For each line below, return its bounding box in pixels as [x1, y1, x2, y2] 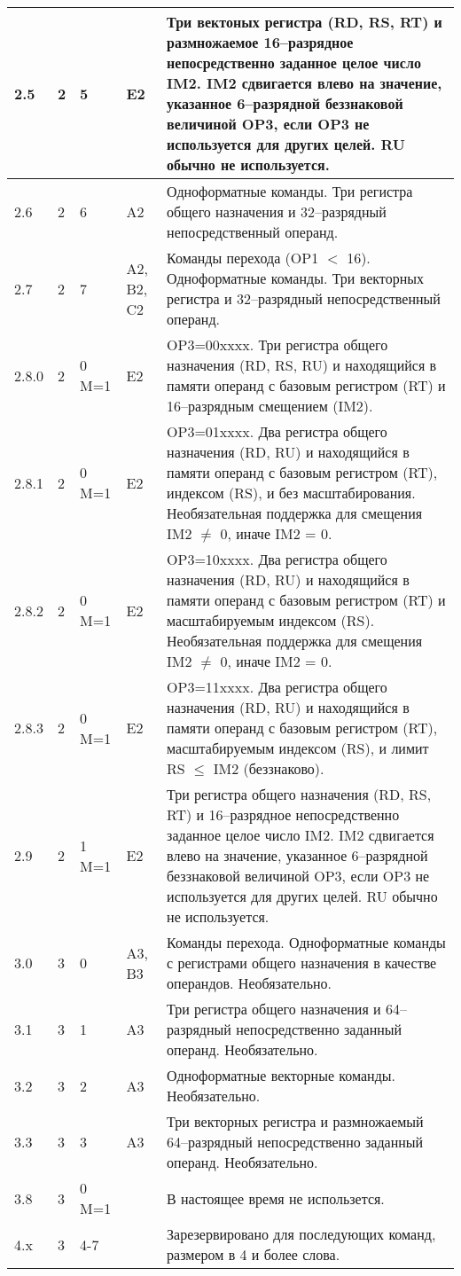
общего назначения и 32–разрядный [167, 201, 387, 222]
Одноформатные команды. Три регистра [167, 181, 413, 201]
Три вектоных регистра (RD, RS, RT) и [167, 12, 442, 32]
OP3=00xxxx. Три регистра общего [167, 334, 388, 355]
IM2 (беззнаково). [213, 758, 324, 779]
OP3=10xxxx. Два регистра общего [167, 549, 387, 569]
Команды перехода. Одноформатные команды [167, 932, 446, 952]
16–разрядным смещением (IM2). [167, 395, 373, 416]
